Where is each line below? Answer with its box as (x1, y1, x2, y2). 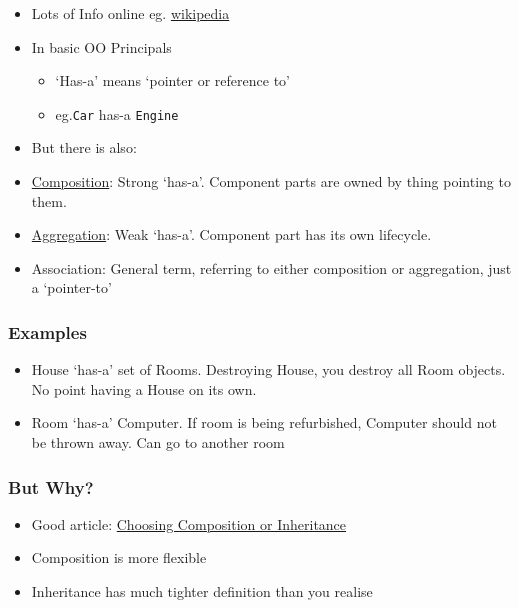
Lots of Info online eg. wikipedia (31, 3, 230, 23)
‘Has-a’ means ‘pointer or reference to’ (55, 70, 290, 91)
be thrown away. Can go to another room (31, 432, 285, 452)
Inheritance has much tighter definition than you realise (31, 581, 373, 601)
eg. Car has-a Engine (55, 103, 179, 124)
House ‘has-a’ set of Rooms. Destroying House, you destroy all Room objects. (31, 359, 506, 380)
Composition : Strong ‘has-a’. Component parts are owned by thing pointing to (31, 171, 511, 192)
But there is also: (31, 137, 137, 158)
